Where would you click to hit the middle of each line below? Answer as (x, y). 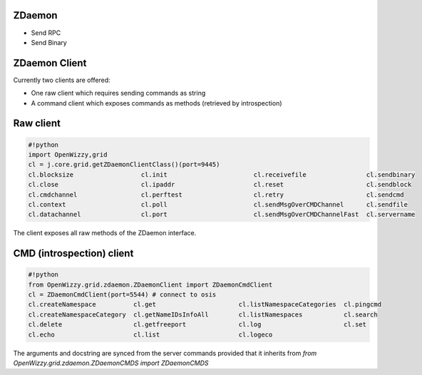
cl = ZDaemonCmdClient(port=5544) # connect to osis (122, 295)
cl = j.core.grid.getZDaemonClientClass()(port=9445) (124, 165)
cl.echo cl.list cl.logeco (150, 334)
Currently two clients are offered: (62, 80)
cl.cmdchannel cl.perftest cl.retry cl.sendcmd (216, 195)
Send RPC (46, 33)
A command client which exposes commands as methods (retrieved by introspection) (156, 103)
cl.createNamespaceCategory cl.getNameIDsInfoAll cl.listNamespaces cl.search (203, 314)
